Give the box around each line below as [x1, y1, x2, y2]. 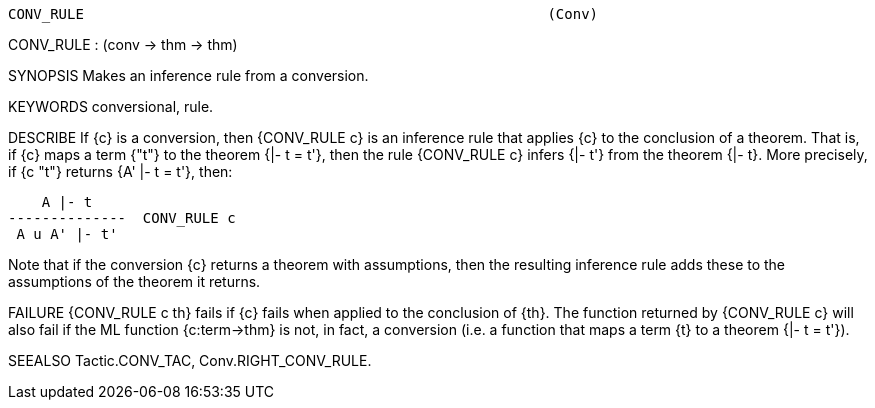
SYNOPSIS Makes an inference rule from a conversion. [8, 67, 369, 84]
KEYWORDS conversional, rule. [8, 98, 214, 115]
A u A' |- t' [16, 226, 118, 242]
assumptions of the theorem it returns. [8, 273, 261, 290]
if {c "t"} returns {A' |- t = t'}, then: [8, 163, 233, 180]
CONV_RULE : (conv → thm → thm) [8, 36, 238, 53]
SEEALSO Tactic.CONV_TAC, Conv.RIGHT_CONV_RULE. [8, 352, 372, 369]
